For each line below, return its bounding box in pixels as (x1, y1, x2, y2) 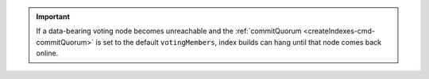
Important (36, 12, 71, 21)
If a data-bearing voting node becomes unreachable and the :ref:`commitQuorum (36, 26, 302, 36)
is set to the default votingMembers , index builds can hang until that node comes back (95, 37, 381, 47)
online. (36, 48, 59, 58)
